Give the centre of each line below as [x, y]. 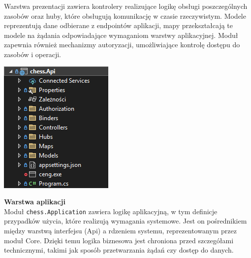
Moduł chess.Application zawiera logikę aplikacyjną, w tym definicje [111, 211]
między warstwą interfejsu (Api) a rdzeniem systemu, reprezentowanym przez [120, 230]
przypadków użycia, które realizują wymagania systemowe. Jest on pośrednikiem [125, 221]
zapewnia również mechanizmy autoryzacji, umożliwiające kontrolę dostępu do [122, 45]
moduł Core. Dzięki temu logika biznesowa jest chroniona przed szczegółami [119, 240]
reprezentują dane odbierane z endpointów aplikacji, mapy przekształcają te [119, 25]
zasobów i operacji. [33, 54]
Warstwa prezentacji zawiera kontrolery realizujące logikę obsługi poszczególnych [126, 6]
